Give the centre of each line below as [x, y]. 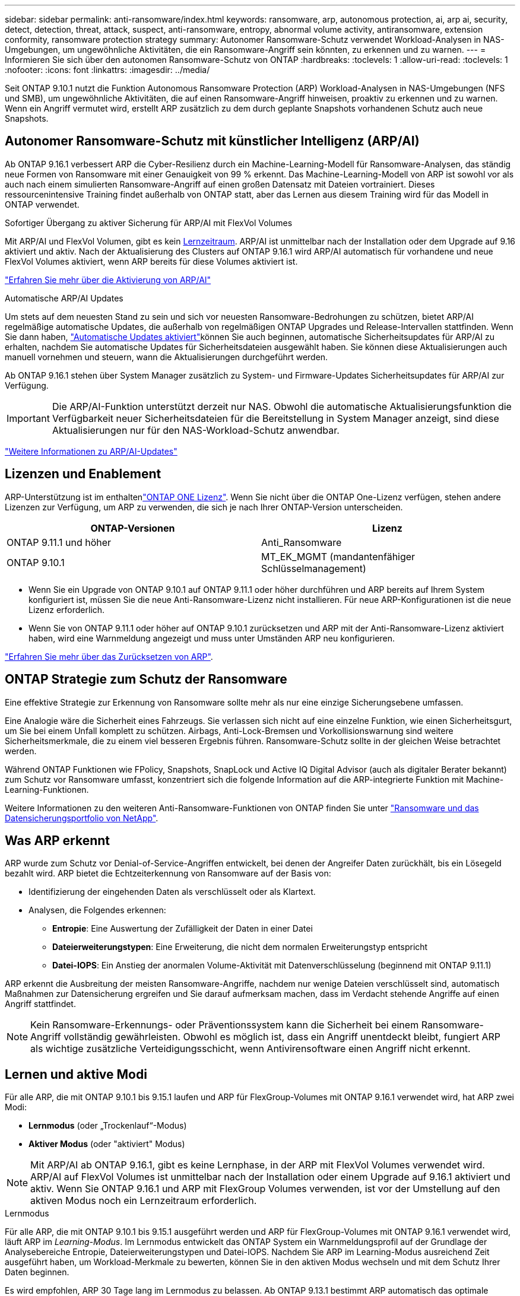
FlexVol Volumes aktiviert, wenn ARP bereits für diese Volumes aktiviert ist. [151, 261]
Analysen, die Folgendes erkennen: [97, 910]
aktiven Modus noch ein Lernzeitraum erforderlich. [144, 1201]
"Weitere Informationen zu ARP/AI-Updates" [91, 451]
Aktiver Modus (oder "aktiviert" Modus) [107, 1144]
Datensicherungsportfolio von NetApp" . [82, 818]
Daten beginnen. [37, 1272]
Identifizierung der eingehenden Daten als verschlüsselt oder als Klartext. [172, 892]
